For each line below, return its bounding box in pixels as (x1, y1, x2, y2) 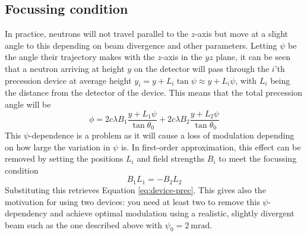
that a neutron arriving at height (5, 62, 125, 74)
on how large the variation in (5, 140, 110, 153)
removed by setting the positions (5, 152, 124, 165)
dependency (5, 207, 48, 219)
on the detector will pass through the (134, 62, 270, 74)
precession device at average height (5, 74, 132, 86)
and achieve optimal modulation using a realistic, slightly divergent (50, 207, 295, 219)
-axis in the (161, 51, 202, 63)
